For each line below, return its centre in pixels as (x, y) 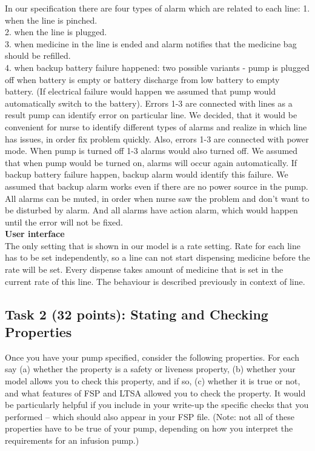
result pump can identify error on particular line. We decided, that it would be (151, 115)
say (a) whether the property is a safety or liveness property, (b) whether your (150, 369)
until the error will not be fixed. (64, 222)
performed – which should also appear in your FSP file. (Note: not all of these (150, 416)
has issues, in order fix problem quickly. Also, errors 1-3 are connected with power (157, 139)
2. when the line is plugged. (56, 32)
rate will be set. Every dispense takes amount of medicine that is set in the (144, 269)
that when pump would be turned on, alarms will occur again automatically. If (151, 162)
